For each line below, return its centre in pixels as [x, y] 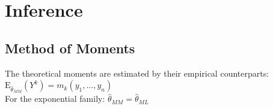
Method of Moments [70, 48]
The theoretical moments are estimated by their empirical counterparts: [137, 73]
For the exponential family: [55, 99]
